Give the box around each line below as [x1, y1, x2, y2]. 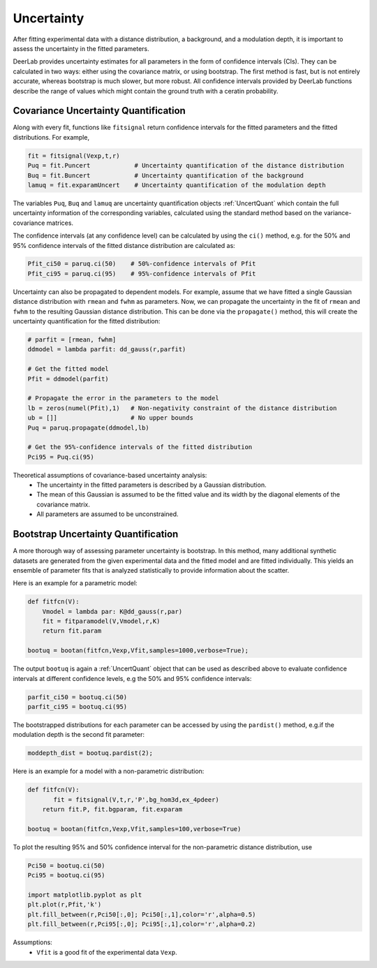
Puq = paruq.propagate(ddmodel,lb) [27, 423, 149, 432]
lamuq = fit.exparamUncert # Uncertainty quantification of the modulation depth [27, 181, 326, 189]
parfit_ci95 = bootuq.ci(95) [27, 703, 128, 711]
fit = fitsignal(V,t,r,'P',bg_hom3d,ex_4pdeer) [53, 795, 219, 803]
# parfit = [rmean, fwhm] [27, 336, 117, 344]
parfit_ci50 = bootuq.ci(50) [27, 693, 128, 701]
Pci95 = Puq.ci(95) [27, 453, 94, 461]
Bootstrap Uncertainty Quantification [13, 528, 179, 541]
